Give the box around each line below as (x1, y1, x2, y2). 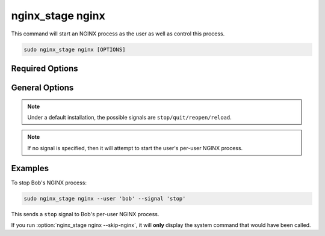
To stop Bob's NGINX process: (11, 179, 87, 186)
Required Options (11, 63, 78, 73)
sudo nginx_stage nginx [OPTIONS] (23, 46, 126, 53)
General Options (11, 82, 74, 92)
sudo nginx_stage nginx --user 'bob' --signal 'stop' (23, 195, 186, 202)
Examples (11, 163, 49, 174)
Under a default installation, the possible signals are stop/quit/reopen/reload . (27, 113, 232, 121)
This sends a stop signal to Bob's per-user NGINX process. (11, 210, 159, 217)
